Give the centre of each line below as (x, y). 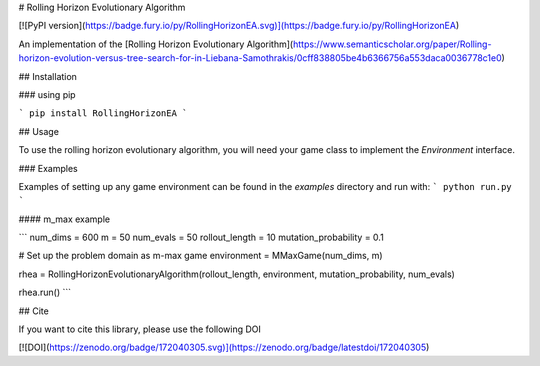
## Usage (39, 131)
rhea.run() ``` (45, 292)
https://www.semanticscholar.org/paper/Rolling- (392, 44)
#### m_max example (64, 219)
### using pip (47, 94)
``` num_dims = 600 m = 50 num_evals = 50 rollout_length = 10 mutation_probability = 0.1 (201, 237)
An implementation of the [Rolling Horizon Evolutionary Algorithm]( (156, 44)
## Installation (47, 76)
